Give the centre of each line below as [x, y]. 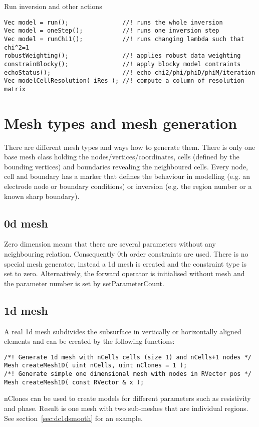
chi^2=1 [17, 47]
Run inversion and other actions [53, 6]
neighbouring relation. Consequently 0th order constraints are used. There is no [126, 253]
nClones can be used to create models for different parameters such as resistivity [127, 398]
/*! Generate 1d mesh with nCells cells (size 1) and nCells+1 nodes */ [128, 357]
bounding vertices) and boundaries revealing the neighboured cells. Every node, [126, 166]
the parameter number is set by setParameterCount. [84, 283]
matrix [15, 89]
